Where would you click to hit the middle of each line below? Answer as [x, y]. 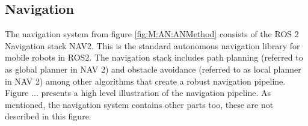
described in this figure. [48, 116]
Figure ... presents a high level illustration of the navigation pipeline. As [138, 93]
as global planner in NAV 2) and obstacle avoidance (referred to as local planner [153, 69]
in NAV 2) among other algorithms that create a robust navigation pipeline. [145, 81]
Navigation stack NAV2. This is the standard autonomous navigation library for [152, 45]
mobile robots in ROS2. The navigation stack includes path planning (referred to [154, 57]
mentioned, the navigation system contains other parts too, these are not [139, 104]
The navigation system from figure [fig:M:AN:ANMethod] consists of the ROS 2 [152, 34]
